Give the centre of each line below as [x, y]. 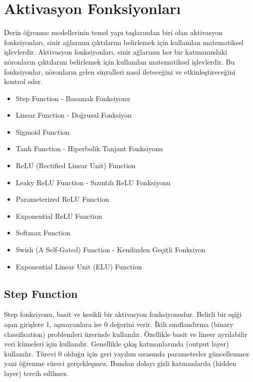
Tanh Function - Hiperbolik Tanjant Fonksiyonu [89, 148]
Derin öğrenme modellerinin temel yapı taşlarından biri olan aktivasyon [113, 32]
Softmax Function [43, 233]
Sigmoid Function [43, 131]
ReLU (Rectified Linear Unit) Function [76, 165]
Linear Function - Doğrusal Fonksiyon [74, 115]
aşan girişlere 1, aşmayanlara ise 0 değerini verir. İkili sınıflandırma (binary [119, 324]
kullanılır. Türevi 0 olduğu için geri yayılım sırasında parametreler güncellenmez [126, 353]
